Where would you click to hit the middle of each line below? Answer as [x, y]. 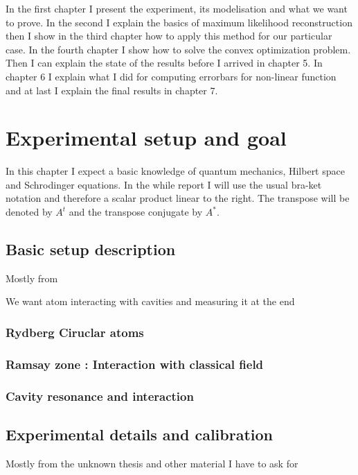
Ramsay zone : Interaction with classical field [135, 364]
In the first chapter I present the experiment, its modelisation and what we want [177, 8]
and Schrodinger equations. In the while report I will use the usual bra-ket [164, 184]
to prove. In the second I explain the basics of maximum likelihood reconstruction [179, 22]
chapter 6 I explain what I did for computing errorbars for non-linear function [171, 76]
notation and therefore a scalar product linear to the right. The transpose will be [178, 198]
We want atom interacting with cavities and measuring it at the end [150, 301]
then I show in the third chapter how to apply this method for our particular [169, 36]
